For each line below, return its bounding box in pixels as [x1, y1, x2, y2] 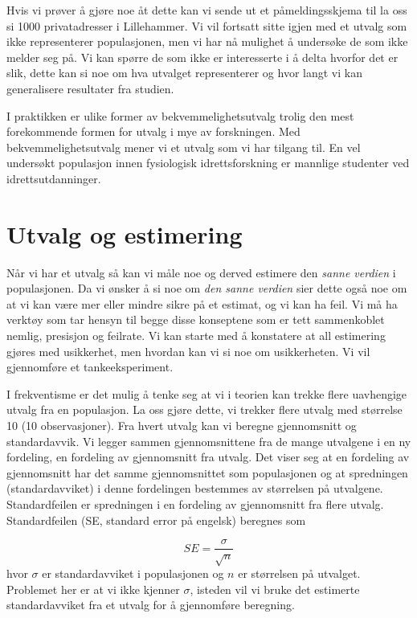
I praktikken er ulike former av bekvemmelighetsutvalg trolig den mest [6, 107, 354, 124]
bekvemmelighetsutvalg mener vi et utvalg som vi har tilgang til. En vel [6, 138, 361, 155]
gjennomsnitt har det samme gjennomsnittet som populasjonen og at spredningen [6, 464, 408, 481]
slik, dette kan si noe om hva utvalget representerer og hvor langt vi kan [6, 64, 362, 81]
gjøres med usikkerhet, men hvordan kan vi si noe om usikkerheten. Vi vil [6, 342, 370, 359]
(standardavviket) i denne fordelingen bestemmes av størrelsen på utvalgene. [6, 480, 383, 497]
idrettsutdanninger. [6, 170, 101, 186]
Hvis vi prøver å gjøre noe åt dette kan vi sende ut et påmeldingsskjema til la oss [6, 2, 407, 18]
